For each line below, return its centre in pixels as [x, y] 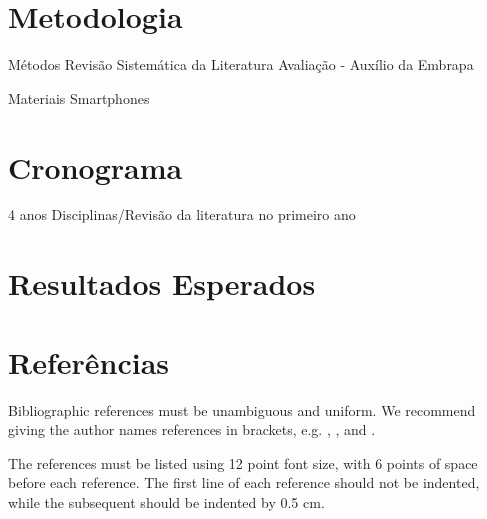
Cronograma [95, 166]
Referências [89, 361]
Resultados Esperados [162, 283]
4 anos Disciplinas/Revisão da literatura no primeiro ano [182, 214]
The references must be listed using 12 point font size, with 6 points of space [243, 462]
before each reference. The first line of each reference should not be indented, [244, 482]
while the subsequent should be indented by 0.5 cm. [166, 501]
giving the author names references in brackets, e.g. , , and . [192, 429]
